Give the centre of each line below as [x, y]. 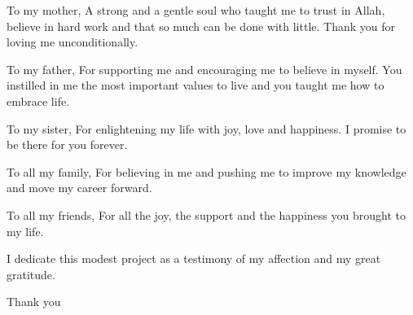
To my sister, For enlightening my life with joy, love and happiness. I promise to [206, 128]
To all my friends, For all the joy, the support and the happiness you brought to [206, 214]
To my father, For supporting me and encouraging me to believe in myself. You [204, 69]
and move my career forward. [79, 188]
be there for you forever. [67, 144]
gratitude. [31, 274]
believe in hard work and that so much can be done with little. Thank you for [201, 26]
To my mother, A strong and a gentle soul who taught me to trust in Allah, [196, 10]
